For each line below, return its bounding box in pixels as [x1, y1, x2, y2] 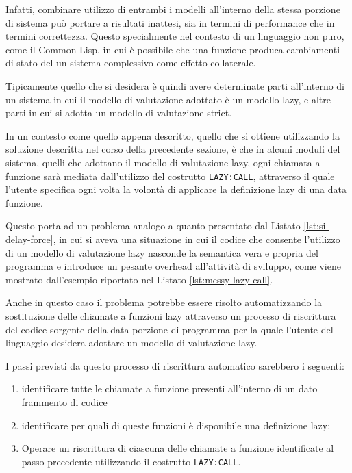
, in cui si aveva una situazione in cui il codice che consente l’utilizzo [53, 231, 340, 246]
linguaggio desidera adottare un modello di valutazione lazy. [5, 335, 257, 350]
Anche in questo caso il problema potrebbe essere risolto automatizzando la [5, 295, 323, 309]
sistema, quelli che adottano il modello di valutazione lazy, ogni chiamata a [5, 155, 320, 169]
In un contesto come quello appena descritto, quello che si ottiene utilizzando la [5, 128, 340, 142]
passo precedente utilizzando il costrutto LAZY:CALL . [21, 454, 241, 468]
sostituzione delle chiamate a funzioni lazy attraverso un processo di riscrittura [5, 308, 336, 322]
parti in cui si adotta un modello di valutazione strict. [5, 105, 232, 120]
